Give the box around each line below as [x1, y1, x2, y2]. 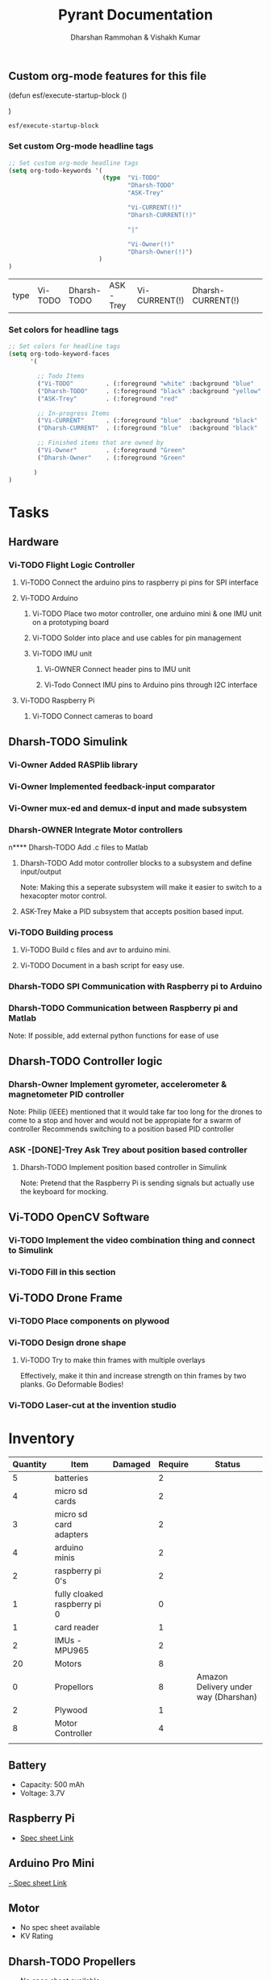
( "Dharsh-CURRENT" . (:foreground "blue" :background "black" [37, 424, 258, 433]
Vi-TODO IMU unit [31, 648, 93, 659]
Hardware [8, 535, 59, 549]
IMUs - [54, 1635, 82, 1647]
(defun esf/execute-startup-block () [8, 90, 127, 100]
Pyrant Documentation [57, 6, 214, 24]
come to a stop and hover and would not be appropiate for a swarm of [8, 1116, 242, 1126]
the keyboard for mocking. [19, 1187, 109, 1197]
